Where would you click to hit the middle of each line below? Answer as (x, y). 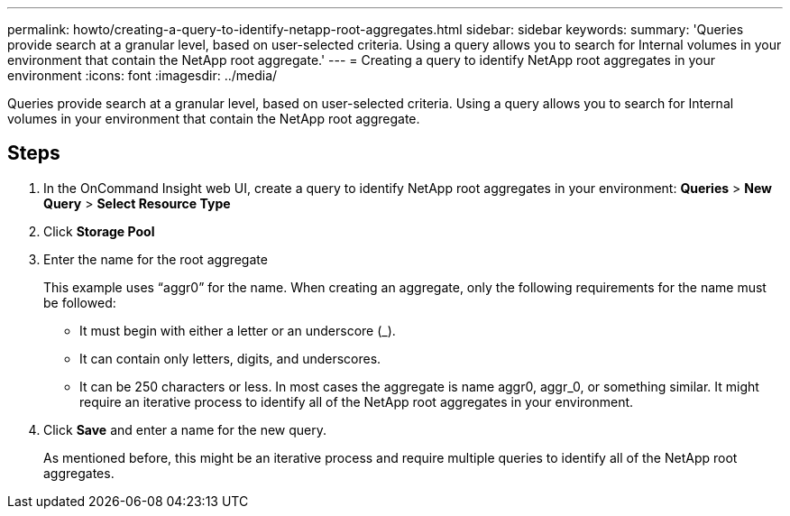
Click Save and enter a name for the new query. (185, 429)
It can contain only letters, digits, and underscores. (230, 358)
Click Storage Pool (99, 231)
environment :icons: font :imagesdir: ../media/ (142, 75)
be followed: (80, 302)
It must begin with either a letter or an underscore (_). (238, 330)
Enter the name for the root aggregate (156, 259)
